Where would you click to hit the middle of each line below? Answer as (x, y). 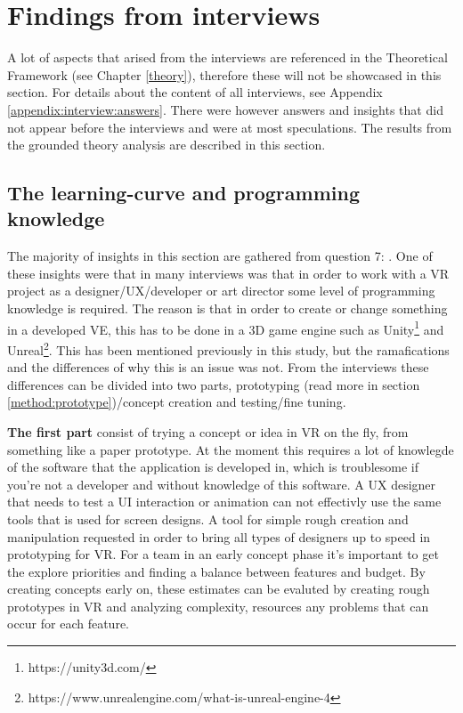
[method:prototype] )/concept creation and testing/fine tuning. (177, 402)
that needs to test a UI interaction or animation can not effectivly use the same (224, 502)
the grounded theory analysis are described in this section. (167, 145)
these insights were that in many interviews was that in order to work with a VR (228, 273)
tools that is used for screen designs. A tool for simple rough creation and (208, 519)
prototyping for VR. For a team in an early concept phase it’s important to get (223, 554)
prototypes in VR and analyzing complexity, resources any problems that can (218, 606)
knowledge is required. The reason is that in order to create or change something (227, 308)
